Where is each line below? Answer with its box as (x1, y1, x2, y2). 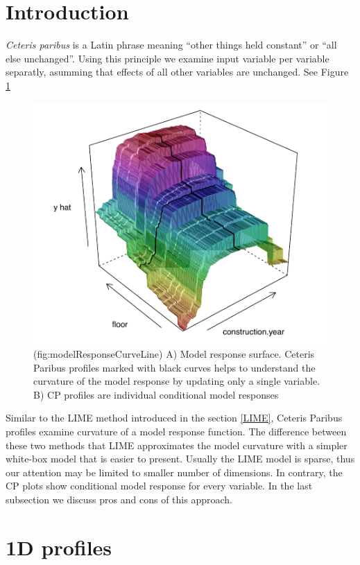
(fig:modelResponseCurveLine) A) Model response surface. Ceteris (33, 346, 315, 360)
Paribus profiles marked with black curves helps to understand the (33, 360, 316, 374)
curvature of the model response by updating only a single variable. (33, 374, 320, 388)
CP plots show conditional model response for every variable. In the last (6, 478, 313, 493)
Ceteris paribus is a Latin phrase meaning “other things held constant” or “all (6, 37, 337, 52)
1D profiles (6, 532, 112, 561)
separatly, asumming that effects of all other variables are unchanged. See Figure (6, 64, 349, 79)
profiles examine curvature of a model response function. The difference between (6, 424, 347, 438)
